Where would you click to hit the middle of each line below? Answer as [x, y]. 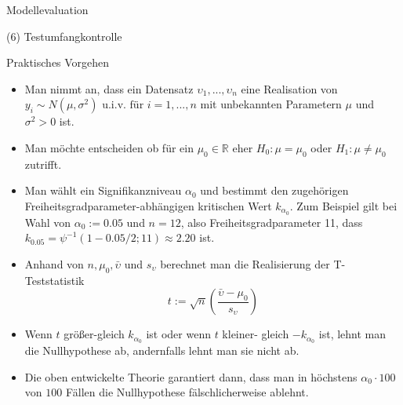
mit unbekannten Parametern [271, 104]
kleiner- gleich [256, 334]
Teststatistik [54, 280]
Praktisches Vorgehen [58, 62]
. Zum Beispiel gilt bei [343, 205]
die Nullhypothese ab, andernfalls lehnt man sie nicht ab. [162, 350]
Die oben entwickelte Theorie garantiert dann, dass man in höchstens [191, 376]
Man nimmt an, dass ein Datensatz [109, 88]
